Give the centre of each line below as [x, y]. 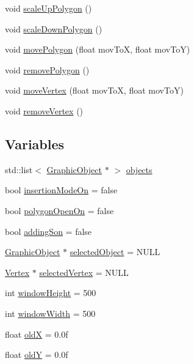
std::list [19, 169]
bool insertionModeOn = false [61, 190]
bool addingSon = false [48, 231]
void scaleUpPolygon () [48, 8]
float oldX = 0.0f [37, 334]
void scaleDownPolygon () [54, 28]
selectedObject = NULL [115, 252]
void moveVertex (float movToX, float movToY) [94, 90]
